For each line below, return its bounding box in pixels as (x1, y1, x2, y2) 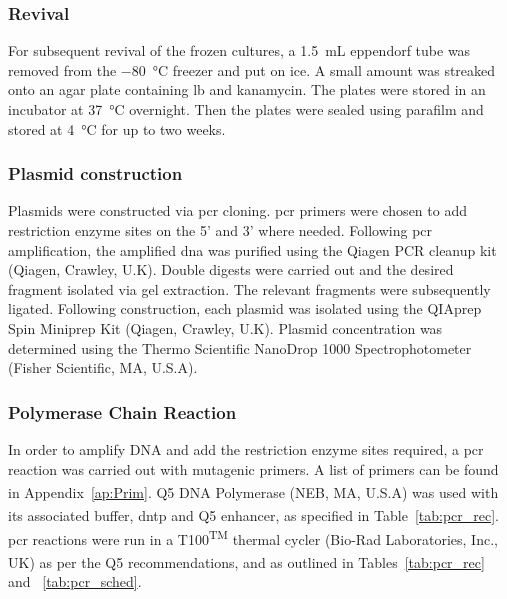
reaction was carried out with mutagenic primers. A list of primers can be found (8, 458, 499, 479)
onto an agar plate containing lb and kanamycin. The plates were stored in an (8, 79, 486, 100)
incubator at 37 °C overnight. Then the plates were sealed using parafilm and (8, 99, 484, 119)
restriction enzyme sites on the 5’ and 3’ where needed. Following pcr (8, 220, 433, 240)
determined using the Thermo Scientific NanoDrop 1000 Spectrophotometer (8, 337, 472, 358)
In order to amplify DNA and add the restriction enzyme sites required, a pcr (8, 438, 484, 459)
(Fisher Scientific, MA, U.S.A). (8, 357, 198, 378)
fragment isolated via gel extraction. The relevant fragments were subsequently (8, 278, 491, 299)
